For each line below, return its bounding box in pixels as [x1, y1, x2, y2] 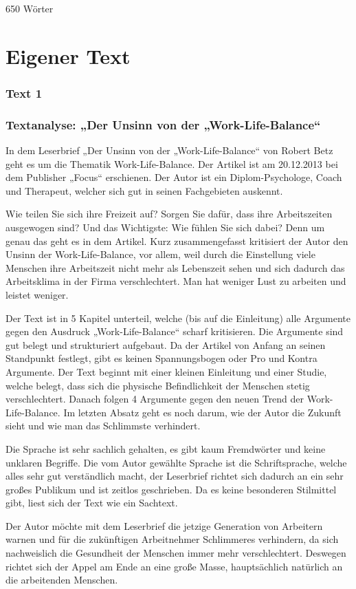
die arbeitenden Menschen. [5, 572, 118, 587]
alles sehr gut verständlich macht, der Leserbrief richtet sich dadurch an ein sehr [5, 469, 344, 483]
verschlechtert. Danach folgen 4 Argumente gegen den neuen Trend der [5, 392, 304, 406]
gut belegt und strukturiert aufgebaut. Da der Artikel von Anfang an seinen [5, 337, 326, 352]
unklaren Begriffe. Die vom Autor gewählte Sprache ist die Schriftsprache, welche [5, 455, 347, 469]
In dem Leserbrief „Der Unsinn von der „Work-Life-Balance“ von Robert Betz [5, 143, 333, 158]
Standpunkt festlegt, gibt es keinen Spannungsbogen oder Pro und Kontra [5, 351, 318, 365]
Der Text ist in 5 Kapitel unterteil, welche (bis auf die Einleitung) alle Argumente [5, 310, 351, 325]
